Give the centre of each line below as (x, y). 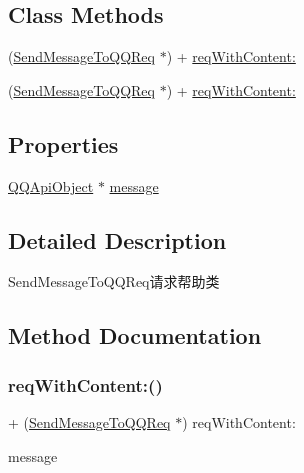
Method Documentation (135, 335)
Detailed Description (117, 239)
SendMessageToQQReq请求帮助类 (114, 281)
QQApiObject (51, 185)
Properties (63, 143)
